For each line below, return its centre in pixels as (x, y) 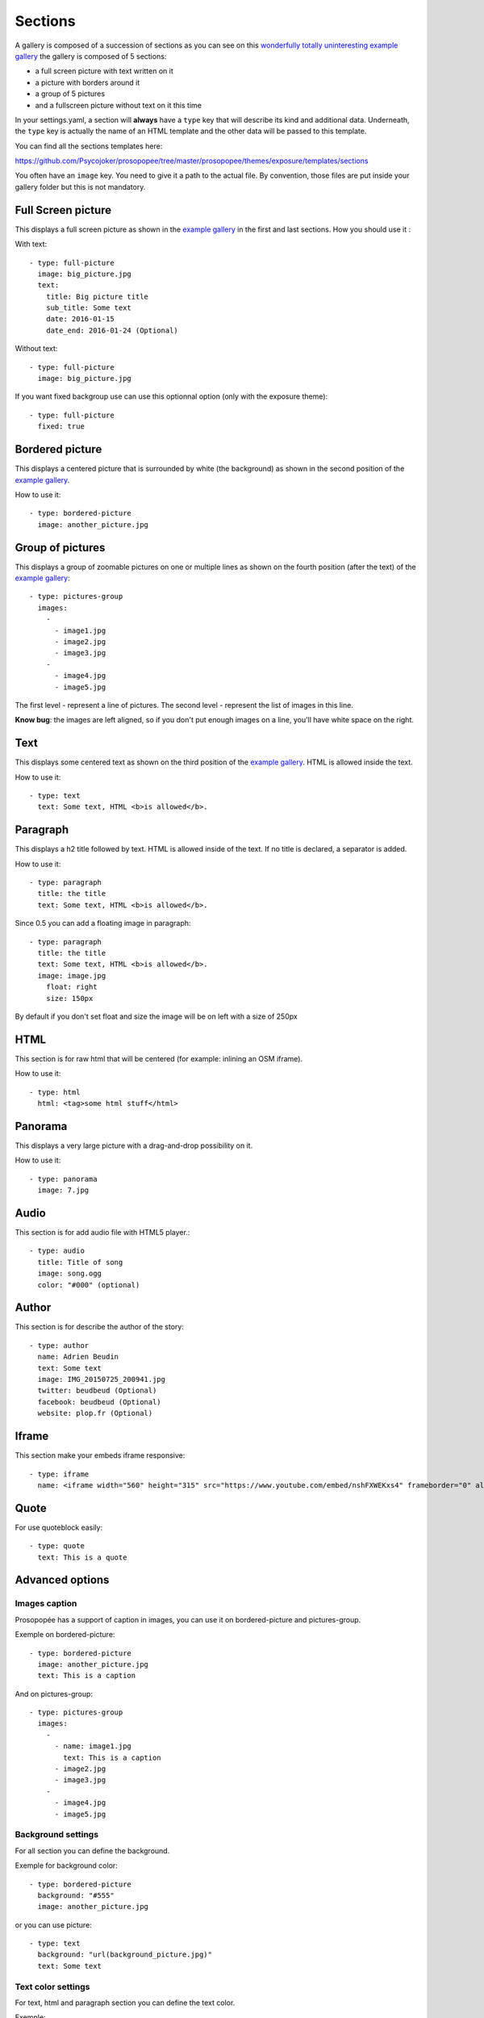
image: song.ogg (70, 1274)
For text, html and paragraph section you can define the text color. (125, 2003)
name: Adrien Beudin (78, 1357)
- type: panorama (63, 1179)
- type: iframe (59, 1474)
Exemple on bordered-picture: (65, 1635)
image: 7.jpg (63, 1190)
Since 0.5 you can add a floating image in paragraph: (103, 923)
